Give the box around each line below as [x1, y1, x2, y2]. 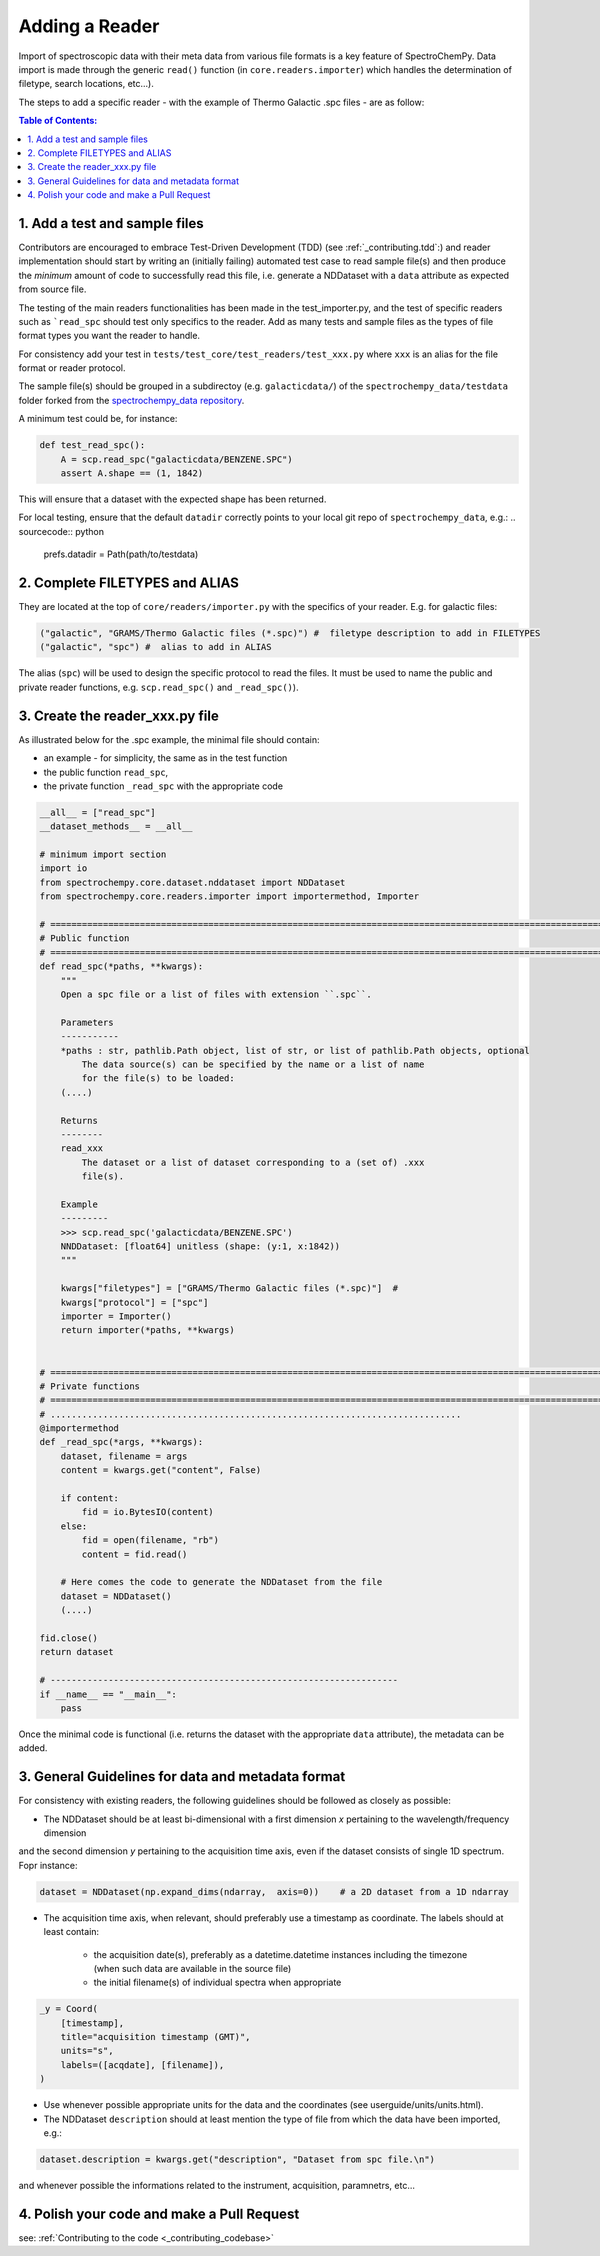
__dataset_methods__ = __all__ [39, 821, 194, 832]
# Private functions [39, 1380, 140, 1392]
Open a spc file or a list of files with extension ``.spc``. [60, 988, 372, 1000]
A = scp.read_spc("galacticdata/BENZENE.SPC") [60, 453, 294, 465]
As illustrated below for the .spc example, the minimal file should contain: [18, 733, 320, 745]
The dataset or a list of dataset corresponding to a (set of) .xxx [81, 1156, 425, 1168]
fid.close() [39, 1632, 99, 1644]
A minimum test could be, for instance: [18, 413, 178, 425]
